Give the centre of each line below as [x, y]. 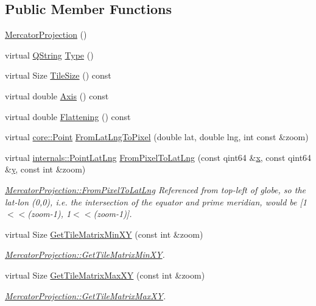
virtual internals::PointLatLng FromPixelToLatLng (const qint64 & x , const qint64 [158, 157]
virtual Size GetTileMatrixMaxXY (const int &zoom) [105, 275]
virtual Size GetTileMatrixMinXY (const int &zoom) [104, 234]
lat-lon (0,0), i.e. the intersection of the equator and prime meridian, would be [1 [156, 201]
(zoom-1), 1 [49, 214]
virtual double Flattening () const [68, 116]
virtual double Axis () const [57, 95]
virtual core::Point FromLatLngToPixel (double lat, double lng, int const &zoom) [157, 137]
